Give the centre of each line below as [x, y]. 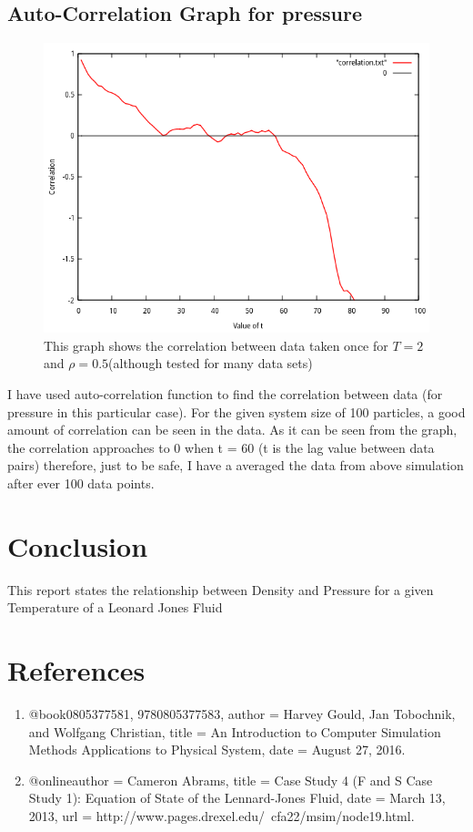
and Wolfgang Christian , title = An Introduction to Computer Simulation [235, 731]
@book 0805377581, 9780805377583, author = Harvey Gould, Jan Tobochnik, [242, 713]
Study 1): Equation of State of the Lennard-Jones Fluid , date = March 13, [237, 798]
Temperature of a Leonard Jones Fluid [115, 607]
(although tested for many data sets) [211, 363]
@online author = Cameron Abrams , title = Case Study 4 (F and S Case [231, 780]
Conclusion [78, 545]
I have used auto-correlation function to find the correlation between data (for [225, 393]
